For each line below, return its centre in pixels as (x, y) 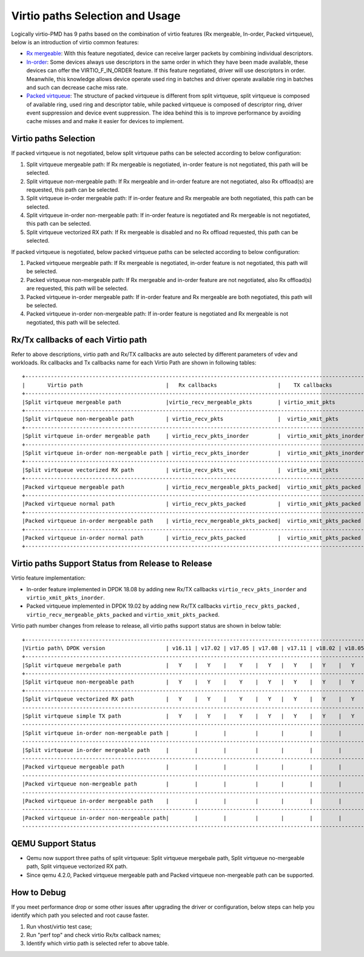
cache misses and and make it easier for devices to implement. (105, 121)
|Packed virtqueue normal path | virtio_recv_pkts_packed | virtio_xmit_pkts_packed (191, 504)
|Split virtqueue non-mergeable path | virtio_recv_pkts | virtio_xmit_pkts (180, 419)
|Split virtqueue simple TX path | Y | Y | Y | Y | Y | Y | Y (188, 716)
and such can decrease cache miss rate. (77, 87)
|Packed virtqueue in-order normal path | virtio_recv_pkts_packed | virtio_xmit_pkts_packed (191, 538)
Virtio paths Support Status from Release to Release (112, 564)
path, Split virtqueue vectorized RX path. (77, 867)
